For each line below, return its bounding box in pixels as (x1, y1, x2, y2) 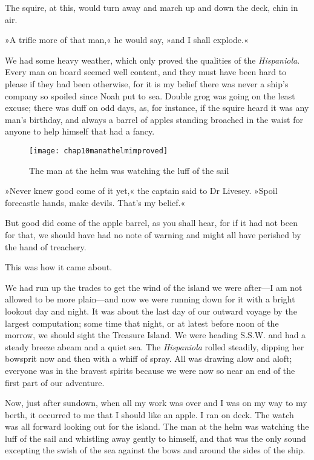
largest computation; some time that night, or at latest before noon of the (5, 316, 279, 329)
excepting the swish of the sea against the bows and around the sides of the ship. (5, 444, 306, 456)
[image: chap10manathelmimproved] (29, 146, 168, 155)
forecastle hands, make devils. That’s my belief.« (5, 196, 186, 208)
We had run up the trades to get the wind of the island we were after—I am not (5, 281, 303, 293)
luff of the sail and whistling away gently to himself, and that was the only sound (5, 432, 306, 444)
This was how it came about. (5, 261, 113, 273)
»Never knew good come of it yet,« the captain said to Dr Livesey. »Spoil (5, 184, 278, 197)
